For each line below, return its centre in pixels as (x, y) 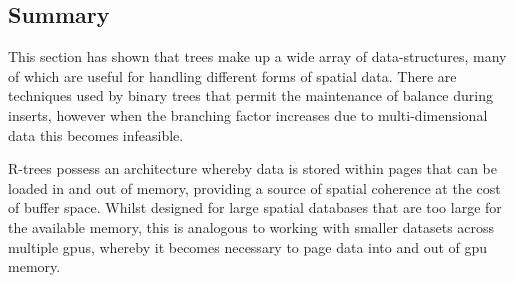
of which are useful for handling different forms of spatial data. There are (232, 75)
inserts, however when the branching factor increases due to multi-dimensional (248, 114)
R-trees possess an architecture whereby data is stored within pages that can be (253, 168)
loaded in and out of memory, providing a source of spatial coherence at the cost (254, 187)
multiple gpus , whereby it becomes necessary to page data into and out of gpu (248, 246)
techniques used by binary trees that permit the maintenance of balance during (250, 95)
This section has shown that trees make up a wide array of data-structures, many (257, 56)
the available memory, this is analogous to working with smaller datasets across (251, 226)
